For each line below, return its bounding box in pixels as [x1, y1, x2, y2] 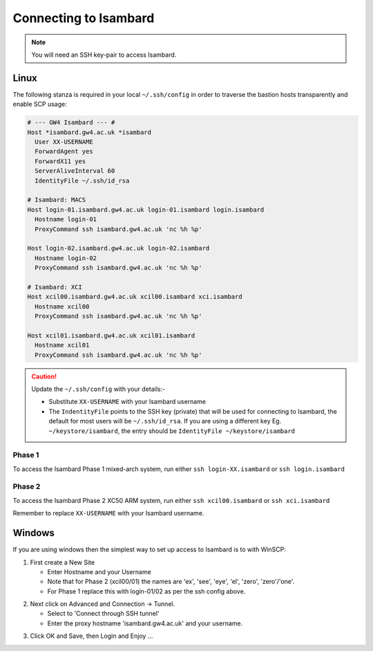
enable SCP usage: [12, 100, 67, 109]
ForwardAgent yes [35, 147, 93, 156]
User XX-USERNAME [35, 138, 93, 145]
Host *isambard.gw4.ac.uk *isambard [27, 128, 152, 136]
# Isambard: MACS [27, 196, 86, 204]
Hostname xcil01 [35, 341, 90, 349]
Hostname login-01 [35, 215, 97, 223]
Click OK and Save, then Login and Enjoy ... [30, 632, 153, 640]
